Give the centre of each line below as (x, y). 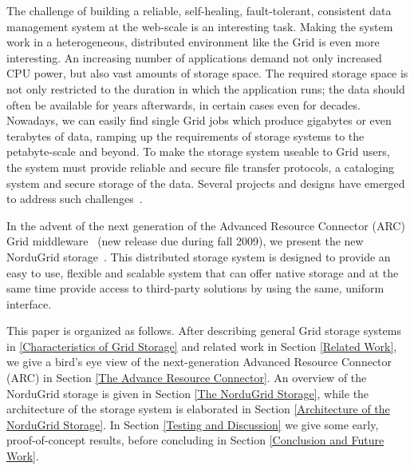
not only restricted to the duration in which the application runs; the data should (206, 88)
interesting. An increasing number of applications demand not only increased (194, 57)
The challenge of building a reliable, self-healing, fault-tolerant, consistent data (199, 10)
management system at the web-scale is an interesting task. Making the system (200, 26)
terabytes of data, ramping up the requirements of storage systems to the (185, 135)
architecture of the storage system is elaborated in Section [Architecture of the (198, 409)
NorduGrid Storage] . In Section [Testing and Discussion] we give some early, (193, 424)
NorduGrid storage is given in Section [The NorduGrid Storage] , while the (188, 393)
